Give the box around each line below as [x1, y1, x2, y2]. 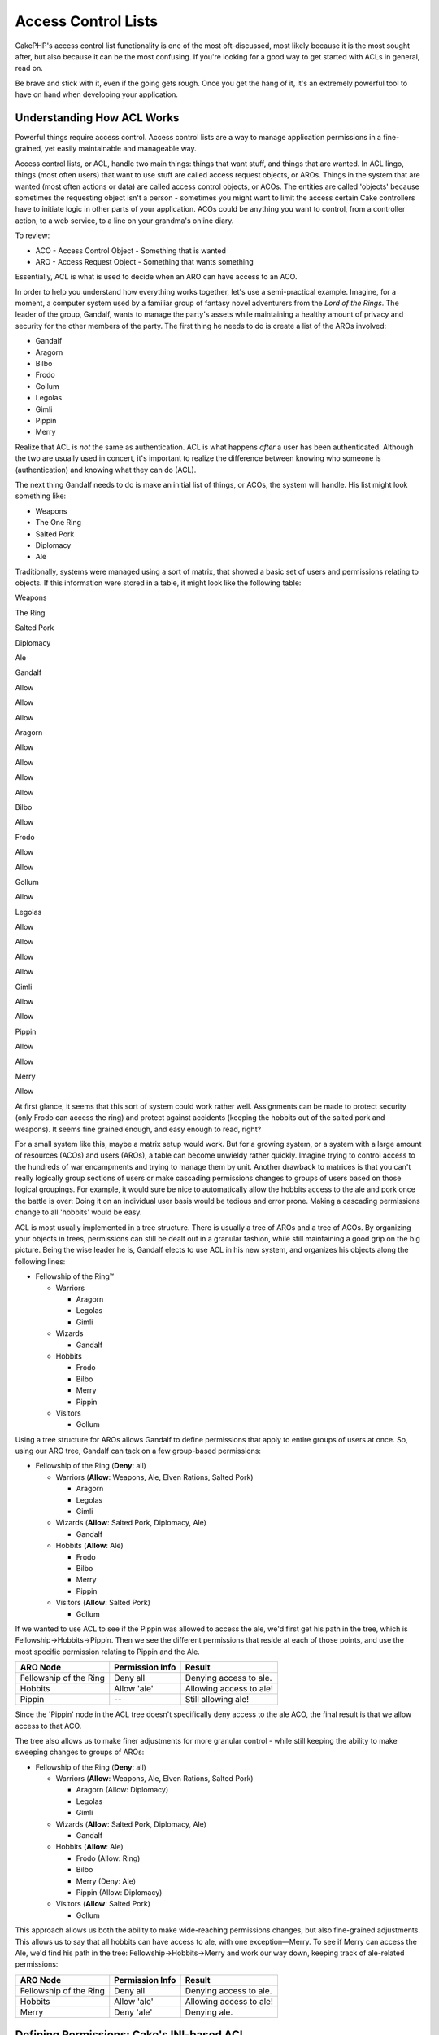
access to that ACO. [15, 1721, 82, 1731]
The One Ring [35, 518, 81, 527]
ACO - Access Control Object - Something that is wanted [35, 245, 227, 256]
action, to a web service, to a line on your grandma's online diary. [15, 216, 234, 225]
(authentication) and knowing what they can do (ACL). [15, 465, 197, 475]
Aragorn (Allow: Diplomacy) [76, 1785, 169, 1795]
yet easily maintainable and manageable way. [45, 143, 197, 154]
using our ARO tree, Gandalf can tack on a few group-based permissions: [15, 1446, 262, 1456]
